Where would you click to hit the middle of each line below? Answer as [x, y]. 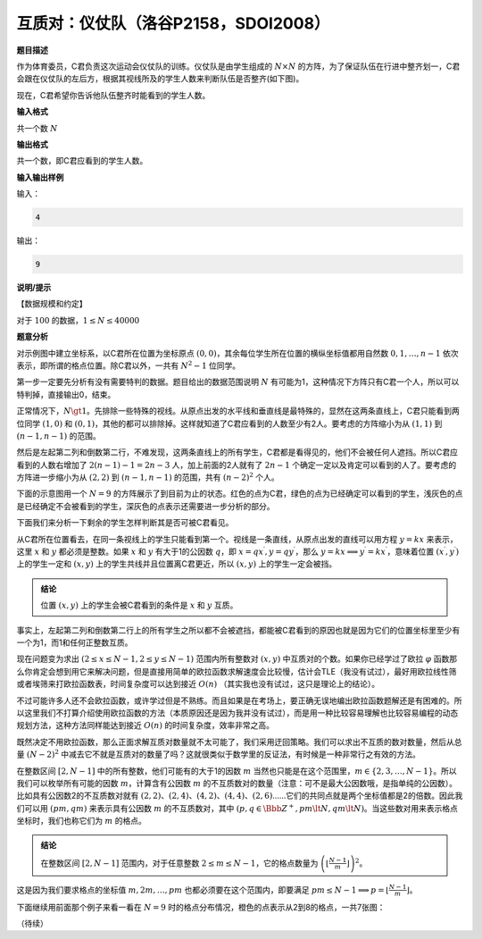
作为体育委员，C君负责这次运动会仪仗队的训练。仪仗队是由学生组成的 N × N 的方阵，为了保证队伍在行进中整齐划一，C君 [238, 66]
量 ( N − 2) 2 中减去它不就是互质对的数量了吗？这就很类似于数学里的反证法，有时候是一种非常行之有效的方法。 [219, 754]
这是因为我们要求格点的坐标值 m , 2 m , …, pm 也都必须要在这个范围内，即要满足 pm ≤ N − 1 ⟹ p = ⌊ [203, 890]
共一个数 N [37, 128]
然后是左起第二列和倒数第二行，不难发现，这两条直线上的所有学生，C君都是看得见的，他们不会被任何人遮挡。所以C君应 [237, 452]
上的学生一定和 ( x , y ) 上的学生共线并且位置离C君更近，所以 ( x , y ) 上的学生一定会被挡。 [177, 564]
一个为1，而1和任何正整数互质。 [75, 642]
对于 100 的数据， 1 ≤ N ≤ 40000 [78, 320]
